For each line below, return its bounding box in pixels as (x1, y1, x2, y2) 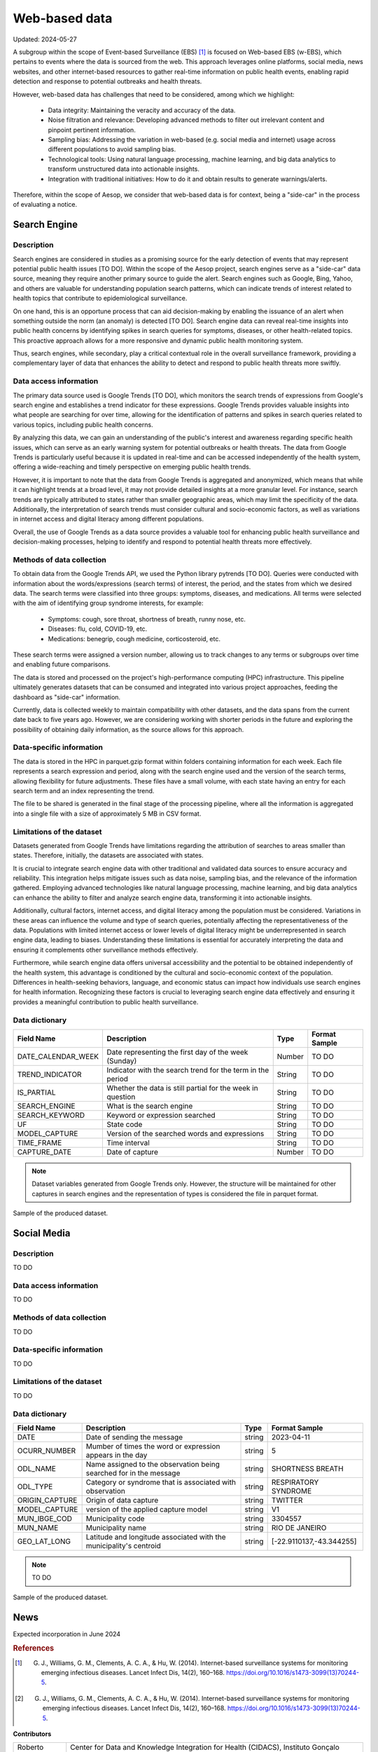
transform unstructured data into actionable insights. (48, 165, 199, 173)
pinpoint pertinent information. (48, 125, 136, 134)
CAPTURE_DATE (17, 1147, 71, 1156)
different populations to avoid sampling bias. (48, 145, 176, 153)
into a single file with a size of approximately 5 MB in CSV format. (13, 809, 202, 818)
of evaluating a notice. (13, 200, 77, 209)
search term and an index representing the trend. (13, 787, 155, 795)
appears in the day (85, 1450, 148, 1460)
